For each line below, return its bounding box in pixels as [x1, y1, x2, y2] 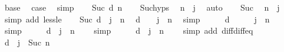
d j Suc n [4, 35, 50, 48]
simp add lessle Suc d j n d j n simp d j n [4, 12, 270, 25]
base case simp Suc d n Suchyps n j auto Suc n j [4, 1, 280, 13]
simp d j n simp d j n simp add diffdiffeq [4, 24, 253, 37]
